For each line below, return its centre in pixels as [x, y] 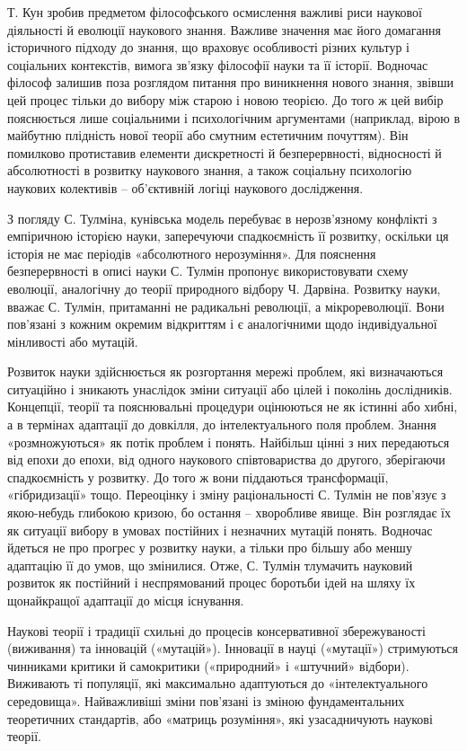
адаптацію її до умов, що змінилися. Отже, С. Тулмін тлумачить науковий [210, 565]
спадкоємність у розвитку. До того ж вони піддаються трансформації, [198, 477]
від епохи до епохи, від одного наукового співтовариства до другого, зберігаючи [226, 459]
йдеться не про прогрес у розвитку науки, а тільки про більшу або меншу [210, 548]
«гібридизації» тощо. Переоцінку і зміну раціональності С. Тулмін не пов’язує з [227, 495]
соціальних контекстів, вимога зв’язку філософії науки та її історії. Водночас [218, 64]
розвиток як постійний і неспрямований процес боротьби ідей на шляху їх [211, 583]
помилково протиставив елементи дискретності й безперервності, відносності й [225, 152]
